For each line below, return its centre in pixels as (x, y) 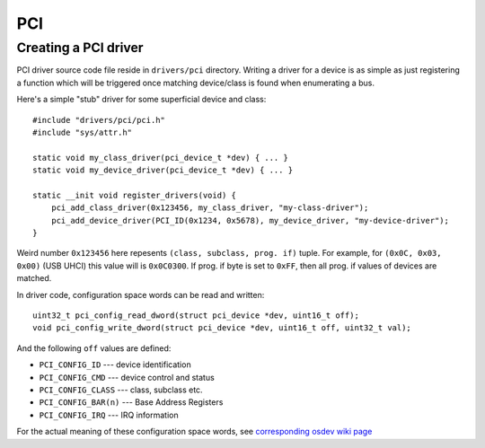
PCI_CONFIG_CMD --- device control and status (127, 377)
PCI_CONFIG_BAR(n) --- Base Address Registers (131, 402)
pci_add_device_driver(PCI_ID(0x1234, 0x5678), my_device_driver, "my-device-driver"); (250, 220)
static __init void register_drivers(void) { (135, 195)
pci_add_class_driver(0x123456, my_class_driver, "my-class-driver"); (210, 208)
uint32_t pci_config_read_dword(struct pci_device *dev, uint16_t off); (196, 316)
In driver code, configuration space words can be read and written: (141, 294)
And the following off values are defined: (94, 348)
